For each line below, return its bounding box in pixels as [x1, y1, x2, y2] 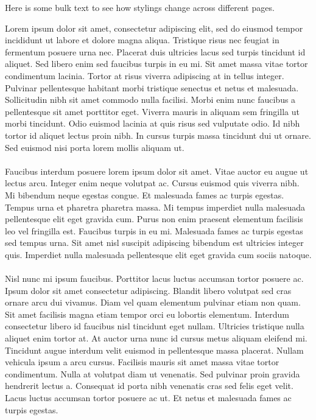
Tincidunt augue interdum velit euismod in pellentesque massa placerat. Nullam [5, 343, 304, 356]
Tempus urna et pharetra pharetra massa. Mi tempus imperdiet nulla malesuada [5, 200, 305, 213]
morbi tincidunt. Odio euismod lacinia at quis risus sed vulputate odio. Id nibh [5, 117, 300, 130]
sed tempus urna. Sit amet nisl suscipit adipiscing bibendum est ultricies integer [5, 236, 304, 249]
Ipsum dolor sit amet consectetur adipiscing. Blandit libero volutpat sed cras [5, 284, 292, 296]
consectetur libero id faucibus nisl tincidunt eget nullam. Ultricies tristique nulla [5, 320, 304, 332]
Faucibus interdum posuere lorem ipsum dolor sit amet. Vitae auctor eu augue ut [5, 164, 309, 177]
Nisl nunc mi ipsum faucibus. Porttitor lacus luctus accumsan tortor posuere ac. [5, 272, 304, 285]
